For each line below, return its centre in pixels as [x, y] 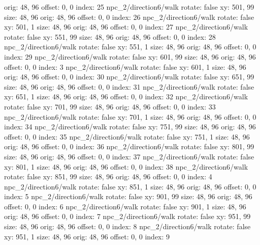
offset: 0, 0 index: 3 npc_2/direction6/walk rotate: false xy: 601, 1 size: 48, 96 [125, 66]
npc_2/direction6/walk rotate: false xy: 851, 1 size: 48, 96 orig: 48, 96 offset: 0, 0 [130, 186]
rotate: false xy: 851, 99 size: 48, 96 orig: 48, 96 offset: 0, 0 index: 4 [108, 176]
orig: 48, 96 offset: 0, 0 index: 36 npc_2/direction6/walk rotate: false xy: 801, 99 [129, 146]
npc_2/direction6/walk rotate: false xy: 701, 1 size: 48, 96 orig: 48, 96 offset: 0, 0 [130, 116]
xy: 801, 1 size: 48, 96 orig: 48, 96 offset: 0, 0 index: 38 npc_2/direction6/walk [126, 166]
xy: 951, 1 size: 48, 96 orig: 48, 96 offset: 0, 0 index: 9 [87, 236]
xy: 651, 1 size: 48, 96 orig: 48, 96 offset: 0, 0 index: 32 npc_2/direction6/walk [126, 97]
